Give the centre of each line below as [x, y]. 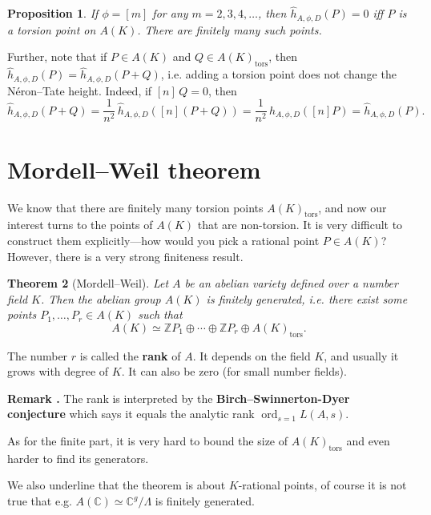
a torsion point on [52, 29]
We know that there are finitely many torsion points [135, 207]
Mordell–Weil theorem [134, 169]
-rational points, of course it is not [322, 485]
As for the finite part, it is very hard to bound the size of [148, 441]
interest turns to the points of [80, 225]
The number [38, 355]
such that [160, 314]
